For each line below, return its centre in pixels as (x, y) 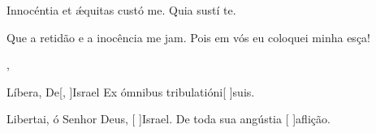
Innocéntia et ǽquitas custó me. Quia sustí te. (121, 10)
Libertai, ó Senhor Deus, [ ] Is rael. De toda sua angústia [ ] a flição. (169, 119)
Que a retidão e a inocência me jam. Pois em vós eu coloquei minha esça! (188, 37)
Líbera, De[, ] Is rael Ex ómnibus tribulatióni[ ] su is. (131, 91)
